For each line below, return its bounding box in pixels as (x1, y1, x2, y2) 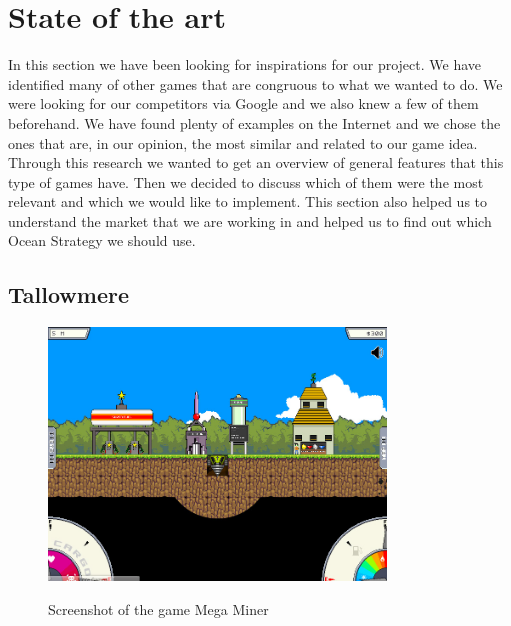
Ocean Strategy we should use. (8, 230, 196, 251)
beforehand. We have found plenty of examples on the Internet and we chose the (8, 112, 501, 133)
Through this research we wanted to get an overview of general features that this (8, 152, 504, 173)
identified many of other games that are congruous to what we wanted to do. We (8, 73, 503, 94)
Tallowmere (8, 279, 129, 310)
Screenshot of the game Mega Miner (48, 598, 269, 619)
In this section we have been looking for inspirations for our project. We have (8, 54, 482, 75)
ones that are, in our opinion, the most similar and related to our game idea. (8, 132, 478, 153)
